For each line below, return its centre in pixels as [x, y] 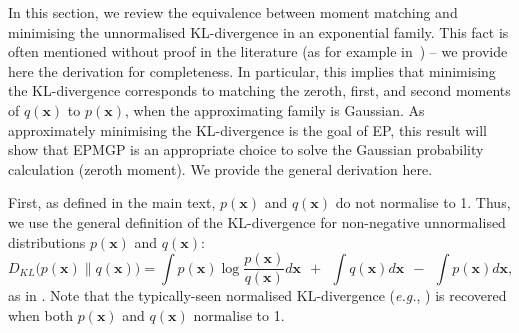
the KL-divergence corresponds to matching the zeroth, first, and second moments [259, 90]
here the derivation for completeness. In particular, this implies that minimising [252, 70]
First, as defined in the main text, [112, 202]
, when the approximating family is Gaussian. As [274, 109]
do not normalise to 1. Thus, [423, 202]
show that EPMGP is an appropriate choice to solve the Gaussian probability [246, 149]
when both [40, 314]
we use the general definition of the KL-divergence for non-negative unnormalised [257, 221]
